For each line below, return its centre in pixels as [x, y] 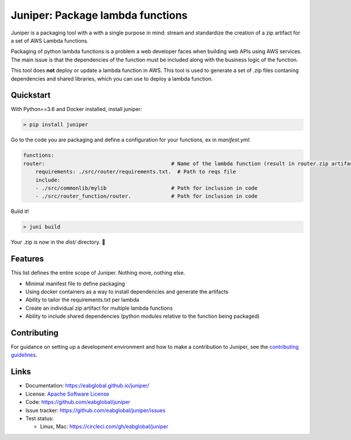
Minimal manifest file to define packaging [75, 283]
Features [27, 259]
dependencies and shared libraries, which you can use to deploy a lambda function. [112, 78]
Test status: [39, 418]
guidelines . [24, 355]
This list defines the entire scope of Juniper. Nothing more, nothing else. [98, 273]
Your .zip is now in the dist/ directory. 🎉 [58, 242]
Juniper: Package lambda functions [99, 15]
